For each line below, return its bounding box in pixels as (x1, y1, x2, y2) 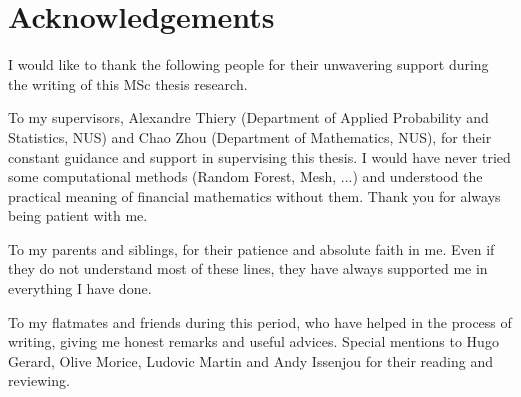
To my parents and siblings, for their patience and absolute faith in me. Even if (8, 238, 495, 259)
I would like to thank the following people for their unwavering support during (8, 54, 489, 75)
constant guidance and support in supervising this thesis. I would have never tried (8, 146, 511, 167)
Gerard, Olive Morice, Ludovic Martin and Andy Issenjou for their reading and (8, 350, 493, 371)
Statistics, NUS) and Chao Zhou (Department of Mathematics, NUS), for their (8, 126, 492, 147)
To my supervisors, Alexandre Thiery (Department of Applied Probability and (8, 107, 489, 128)
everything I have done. (8, 278, 152, 299)
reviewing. (8, 370, 70, 391)
